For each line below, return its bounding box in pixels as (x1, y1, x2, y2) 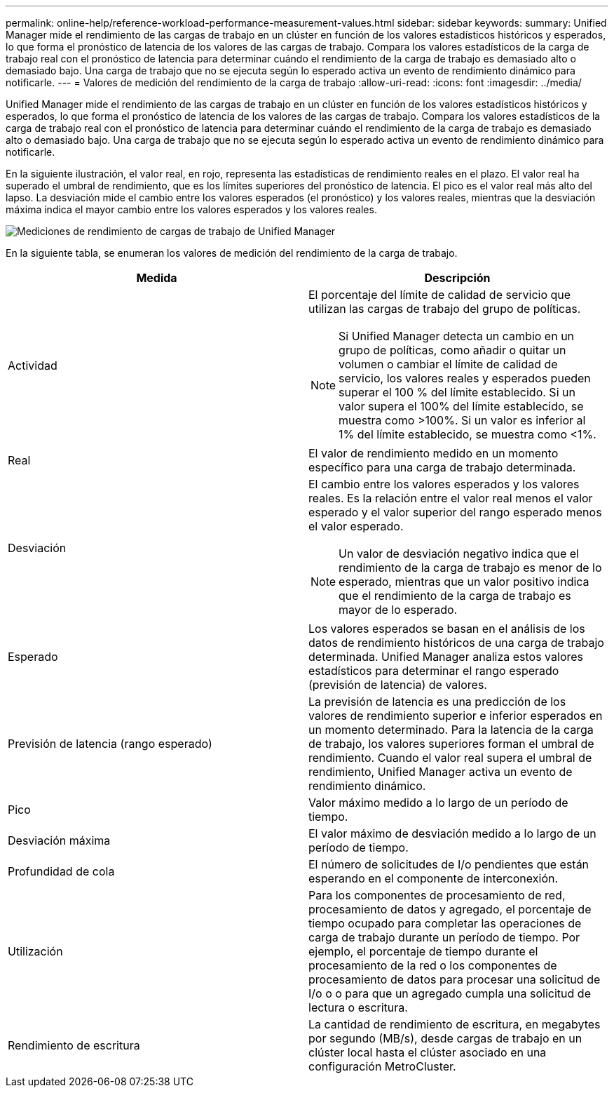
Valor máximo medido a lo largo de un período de (308, 796, 568, 810)
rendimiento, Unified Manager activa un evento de (308, 765, 573, 779)
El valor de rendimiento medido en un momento (308, 446, 559, 460)
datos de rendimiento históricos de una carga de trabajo (308, 636, 604, 650)
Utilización (8, 944, 63, 958)
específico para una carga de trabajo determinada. (308, 460, 576, 474)
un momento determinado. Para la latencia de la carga (308, 723, 594, 737)
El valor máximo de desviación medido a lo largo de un (308, 826, 596, 840)
